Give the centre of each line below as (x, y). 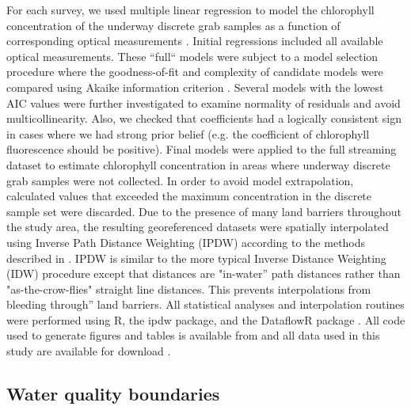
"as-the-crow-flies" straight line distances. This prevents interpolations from (189, 289)
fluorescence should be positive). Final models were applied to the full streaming (202, 149)
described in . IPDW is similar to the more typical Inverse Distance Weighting (196, 258)
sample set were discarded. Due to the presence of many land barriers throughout (204, 211)
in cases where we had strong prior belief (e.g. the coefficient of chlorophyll (188, 133)
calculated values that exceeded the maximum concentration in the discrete (189, 196)
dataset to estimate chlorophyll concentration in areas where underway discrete (198, 164)
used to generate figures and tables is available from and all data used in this (193, 335)
